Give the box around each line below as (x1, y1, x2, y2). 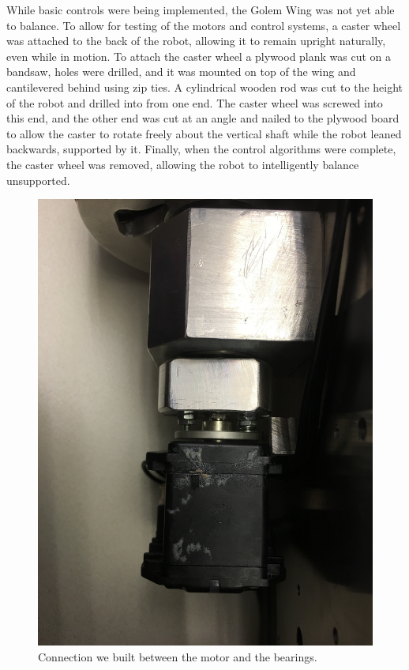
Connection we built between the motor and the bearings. (38, 649, 317, 665)
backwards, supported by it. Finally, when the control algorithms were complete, (6, 141, 396, 157)
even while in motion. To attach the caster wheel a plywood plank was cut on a (6, 47, 392, 64)
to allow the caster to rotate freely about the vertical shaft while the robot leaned (6, 125, 402, 141)
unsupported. (6, 171, 70, 188)
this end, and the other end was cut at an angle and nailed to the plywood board (6, 110, 400, 126)
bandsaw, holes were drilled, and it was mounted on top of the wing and (6, 63, 356, 80)
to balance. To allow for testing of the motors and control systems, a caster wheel (6, 17, 401, 33)
